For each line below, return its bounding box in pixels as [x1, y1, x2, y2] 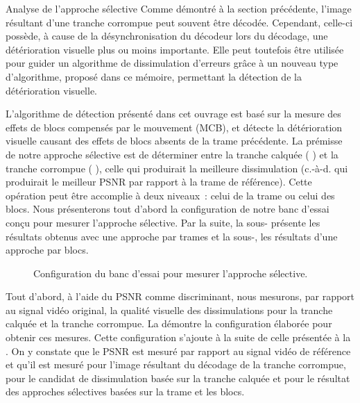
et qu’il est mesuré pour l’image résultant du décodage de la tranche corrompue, [6, 357, 346, 372]
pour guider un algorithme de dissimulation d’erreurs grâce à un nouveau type [6, 56, 338, 70]
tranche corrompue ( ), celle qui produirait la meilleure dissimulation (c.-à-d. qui [6, 161, 348, 175]
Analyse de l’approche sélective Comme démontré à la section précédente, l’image [6, 1, 352, 15]
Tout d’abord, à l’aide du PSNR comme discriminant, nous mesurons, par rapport [6, 289, 355, 304]
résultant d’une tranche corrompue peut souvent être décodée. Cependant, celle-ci [6, 15, 353, 29]
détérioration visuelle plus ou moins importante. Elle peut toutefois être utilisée [6, 42, 344, 56]
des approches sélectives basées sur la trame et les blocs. [6, 384, 245, 399]
